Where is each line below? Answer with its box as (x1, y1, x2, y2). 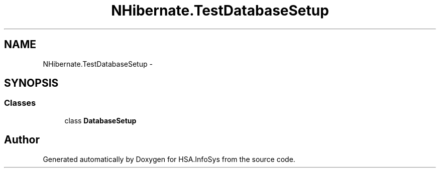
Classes (4, 98, 36, 108)
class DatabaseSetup (64, 116, 137, 125)
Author (4, 133, 40, 146)
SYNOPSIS (4, 77, 59, 90)
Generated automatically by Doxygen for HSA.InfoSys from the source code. (43, 154, 295, 163)
